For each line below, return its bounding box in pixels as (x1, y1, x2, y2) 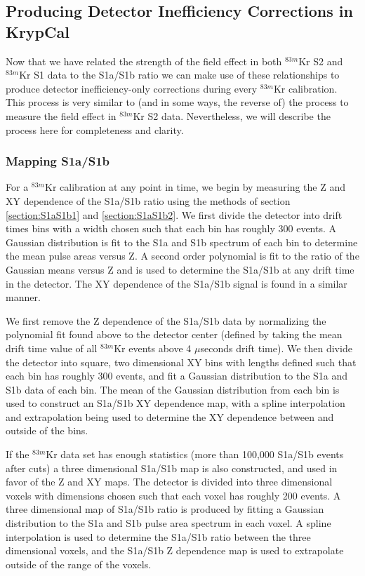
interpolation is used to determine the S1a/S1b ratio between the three (6, 529, 311, 544)
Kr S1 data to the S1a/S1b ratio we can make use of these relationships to (19, 67, 340, 82)
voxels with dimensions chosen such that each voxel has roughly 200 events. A (6, 488, 341, 502)
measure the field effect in (6, 108, 117, 123)
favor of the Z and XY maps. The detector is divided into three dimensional (6, 474, 333, 489)
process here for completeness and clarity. (6, 122, 184, 137)
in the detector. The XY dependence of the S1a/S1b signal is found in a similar (6, 276, 347, 290)
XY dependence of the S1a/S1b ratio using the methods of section (6, 193, 291, 208)
